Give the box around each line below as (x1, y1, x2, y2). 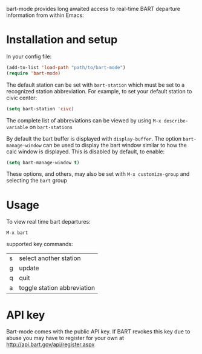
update (19, 264, 39, 272)
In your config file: (6, 53, 52, 60)
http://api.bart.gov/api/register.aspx (6, 341, 95, 348)
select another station (19, 254, 81, 262)
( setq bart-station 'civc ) (6, 105, 74, 112)
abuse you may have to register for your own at (6, 335, 125, 342)
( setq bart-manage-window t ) (6, 159, 80, 165)
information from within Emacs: (6, 12, 85, 19)
